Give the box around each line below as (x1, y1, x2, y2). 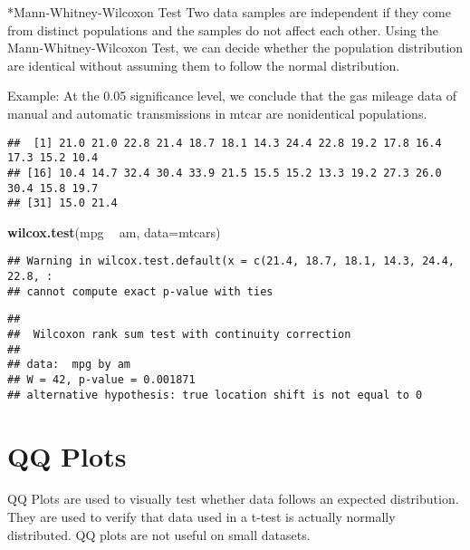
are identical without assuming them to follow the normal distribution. (7, 55, 400, 74)
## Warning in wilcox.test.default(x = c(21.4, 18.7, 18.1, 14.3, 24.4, (7, 255, 455, 268)
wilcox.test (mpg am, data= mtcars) (7, 222, 221, 241)
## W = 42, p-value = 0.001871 (7, 373, 196, 387)
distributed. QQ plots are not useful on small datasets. (7, 525, 311, 544)
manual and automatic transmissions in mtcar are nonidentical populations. (7, 103, 427, 122)
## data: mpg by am (7, 358, 131, 371)
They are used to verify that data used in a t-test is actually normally (7, 507, 396, 526)
